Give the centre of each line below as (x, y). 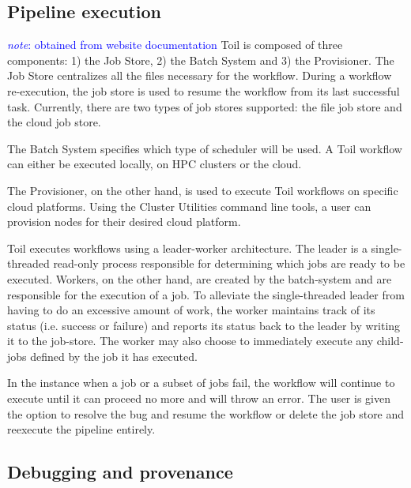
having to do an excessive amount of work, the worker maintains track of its (191, 310)
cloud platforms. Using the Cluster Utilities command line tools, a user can (189, 206)
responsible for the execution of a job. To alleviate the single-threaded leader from (206, 294)
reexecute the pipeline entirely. (81, 429)
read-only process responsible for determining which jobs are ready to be (229, 263)
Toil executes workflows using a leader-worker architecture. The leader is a (187, 248)
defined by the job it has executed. (114, 356)
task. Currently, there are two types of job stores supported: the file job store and (205, 106)
